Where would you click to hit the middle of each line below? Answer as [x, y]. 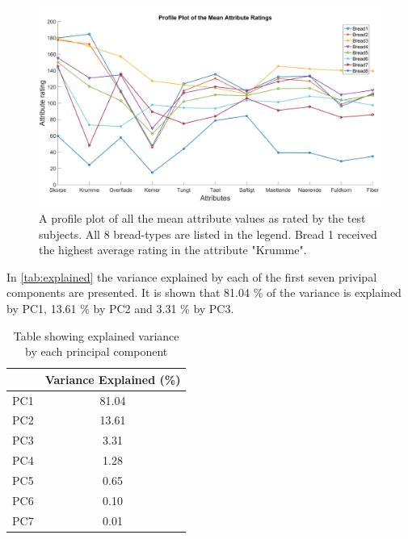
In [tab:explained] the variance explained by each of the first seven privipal [192, 276]
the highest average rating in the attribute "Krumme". [173, 250]
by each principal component [97, 351]
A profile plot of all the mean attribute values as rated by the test [202, 218]
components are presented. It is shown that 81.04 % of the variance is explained [204, 292]
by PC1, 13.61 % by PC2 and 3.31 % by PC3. [120, 308]
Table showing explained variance [96, 335]
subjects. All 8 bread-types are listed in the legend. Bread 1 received [208, 234]
